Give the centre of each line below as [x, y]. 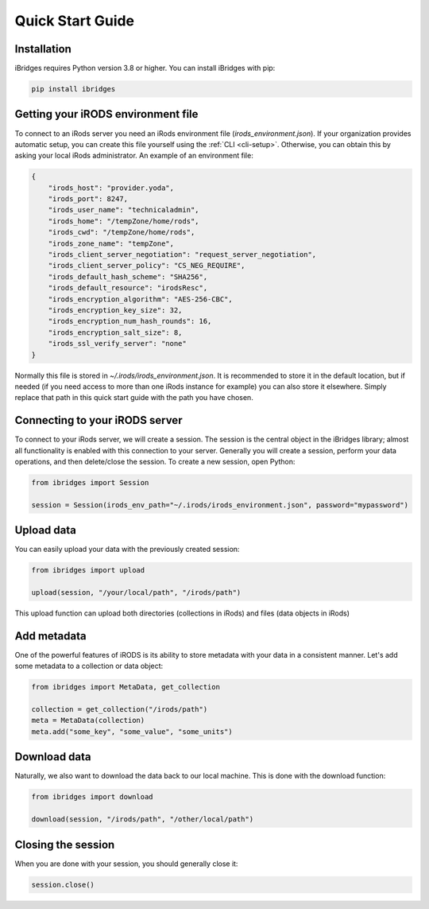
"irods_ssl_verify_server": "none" [117, 344]
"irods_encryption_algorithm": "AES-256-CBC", [141, 299]
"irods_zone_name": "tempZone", [111, 243]
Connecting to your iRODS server [99, 420]
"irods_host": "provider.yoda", [111, 188]
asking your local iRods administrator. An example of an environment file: [134, 156]
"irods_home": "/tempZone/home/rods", [124, 221]
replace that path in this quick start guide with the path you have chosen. [134, 398]
